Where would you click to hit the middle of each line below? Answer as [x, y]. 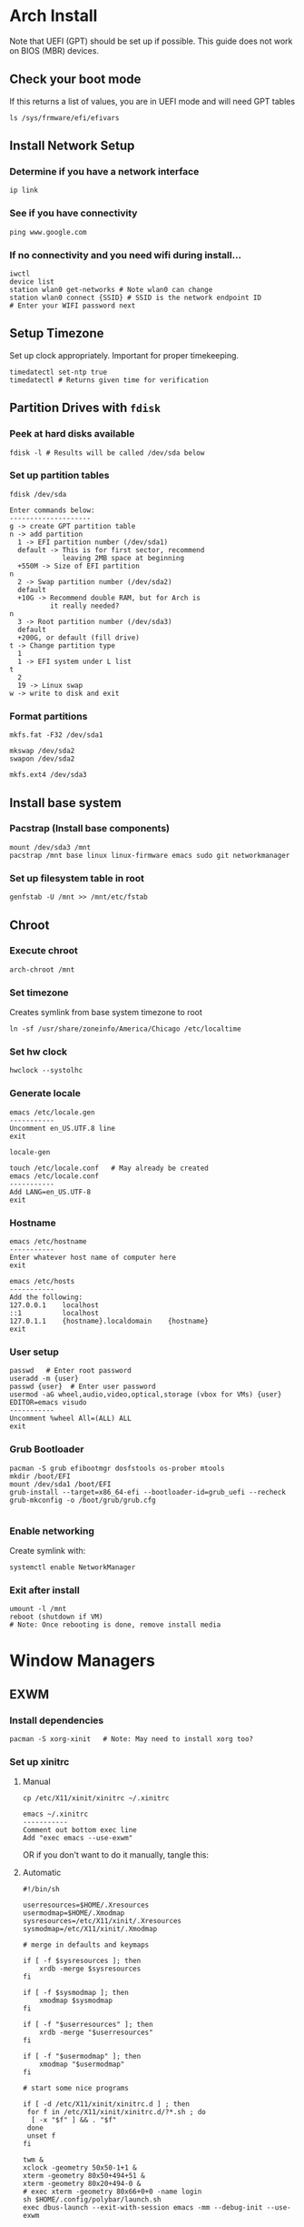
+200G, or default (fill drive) [79, 638]
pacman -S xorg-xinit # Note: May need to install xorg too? [132, 1739]
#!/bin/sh [41, 1889]
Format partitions [49, 716]
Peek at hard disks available [72, 434]
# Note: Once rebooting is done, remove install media [115, 1625]
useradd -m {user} [44, 1379]
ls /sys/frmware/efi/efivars [64, 118]
